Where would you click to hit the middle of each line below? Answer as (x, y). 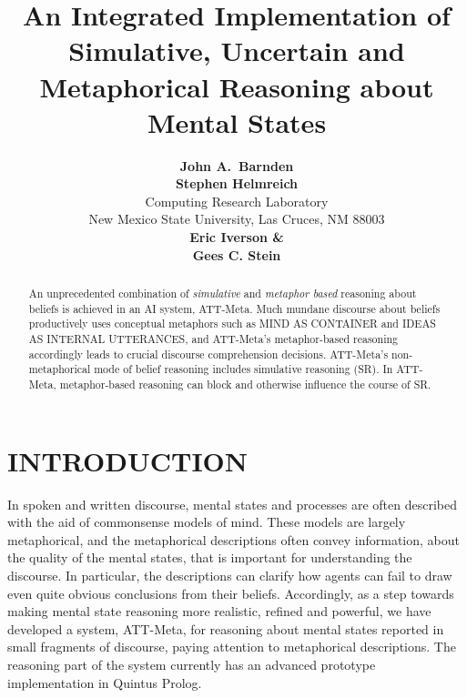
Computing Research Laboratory (237, 201)
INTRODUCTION (128, 460)
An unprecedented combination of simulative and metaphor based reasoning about (223, 293)
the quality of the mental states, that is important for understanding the (210, 557)
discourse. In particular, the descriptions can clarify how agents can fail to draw (230, 575)
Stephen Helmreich (237, 183)
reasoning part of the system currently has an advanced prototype (192, 664)
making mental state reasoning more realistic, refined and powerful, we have (219, 611)
